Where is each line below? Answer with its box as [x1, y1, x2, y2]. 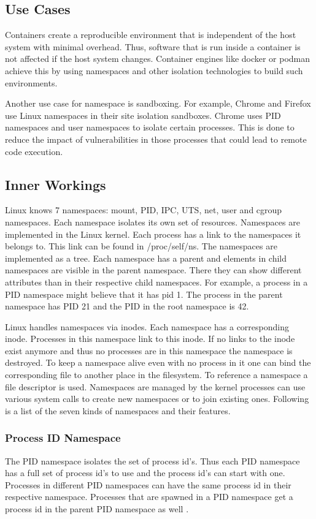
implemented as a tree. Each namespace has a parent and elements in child [5, 251, 287, 264]
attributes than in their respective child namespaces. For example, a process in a [5, 275, 308, 288]
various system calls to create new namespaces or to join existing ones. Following [5, 392, 309, 405]
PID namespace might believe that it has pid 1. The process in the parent [5, 287, 283, 300]
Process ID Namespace [5, 430, 121, 445]
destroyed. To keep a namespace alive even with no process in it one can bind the [5, 356, 311, 369]
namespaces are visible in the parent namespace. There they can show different [5, 263, 302, 276]
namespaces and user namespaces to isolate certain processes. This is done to [5, 121, 295, 134]
